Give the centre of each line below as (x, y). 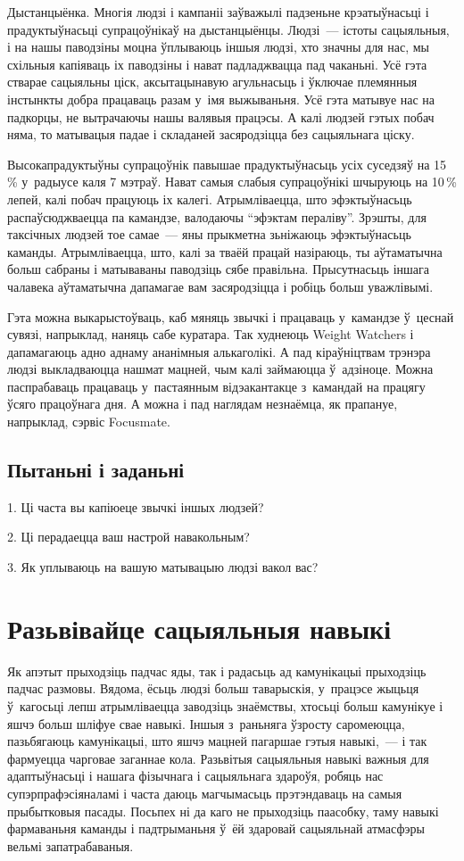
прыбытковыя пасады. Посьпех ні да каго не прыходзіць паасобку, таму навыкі (223, 811)
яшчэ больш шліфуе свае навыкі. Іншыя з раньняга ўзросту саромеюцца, (206, 723)
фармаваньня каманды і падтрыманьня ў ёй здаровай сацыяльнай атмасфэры (216, 828)
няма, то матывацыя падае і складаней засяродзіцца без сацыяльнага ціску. (211, 134)
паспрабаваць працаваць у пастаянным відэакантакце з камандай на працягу (216, 386)
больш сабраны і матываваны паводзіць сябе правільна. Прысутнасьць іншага (218, 269)
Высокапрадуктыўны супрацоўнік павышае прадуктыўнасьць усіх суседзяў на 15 (227, 164)
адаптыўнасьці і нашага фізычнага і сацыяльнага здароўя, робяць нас (195, 776)
